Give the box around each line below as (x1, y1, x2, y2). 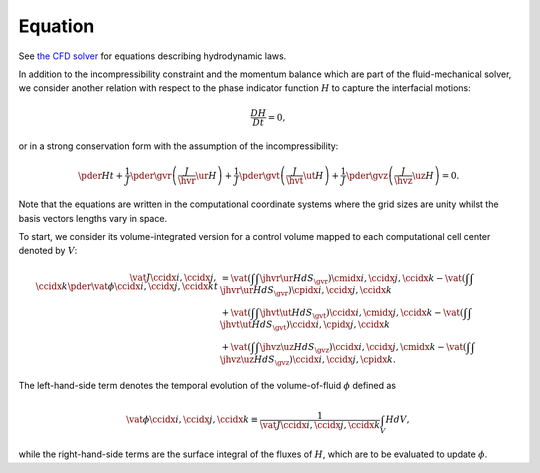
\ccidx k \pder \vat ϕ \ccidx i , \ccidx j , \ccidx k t (35, 281, 219, 292)
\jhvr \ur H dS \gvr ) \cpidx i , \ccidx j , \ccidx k (220, 285, 392, 298)
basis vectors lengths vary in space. (18, 212, 168, 224)
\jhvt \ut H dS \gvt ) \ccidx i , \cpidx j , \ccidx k (220, 319, 390, 333)
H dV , (385, 414, 410, 425)
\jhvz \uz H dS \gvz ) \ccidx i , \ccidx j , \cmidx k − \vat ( (259, 341, 467, 355)
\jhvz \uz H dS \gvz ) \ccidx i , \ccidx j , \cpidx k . (220, 353, 397, 367)
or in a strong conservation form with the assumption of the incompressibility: (18, 140, 339, 152)
